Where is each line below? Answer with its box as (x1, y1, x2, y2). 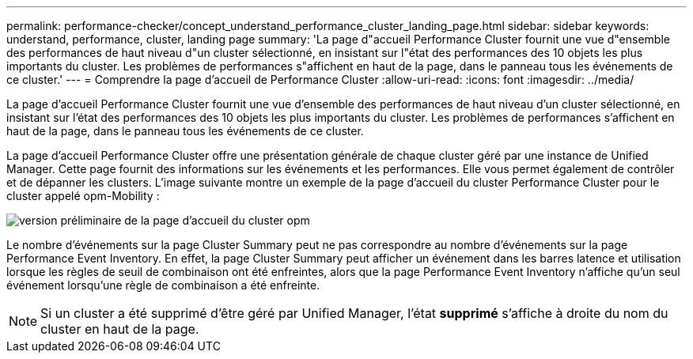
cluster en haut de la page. (40, 321, 199, 337)
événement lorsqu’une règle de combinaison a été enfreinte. (6, 278, 320, 292)
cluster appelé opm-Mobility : (6, 189, 160, 202)
